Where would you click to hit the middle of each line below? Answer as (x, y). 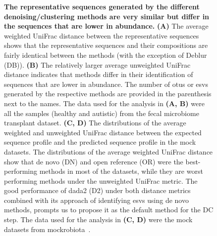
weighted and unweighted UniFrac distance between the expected (103, 132)
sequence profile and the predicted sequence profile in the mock (100, 142)
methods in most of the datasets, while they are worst (121, 171)
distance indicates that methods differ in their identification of (99, 74)
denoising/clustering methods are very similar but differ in (107, 16)
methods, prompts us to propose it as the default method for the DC (109, 210)
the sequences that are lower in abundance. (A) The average (106, 26)
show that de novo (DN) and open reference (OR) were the (94, 161)
